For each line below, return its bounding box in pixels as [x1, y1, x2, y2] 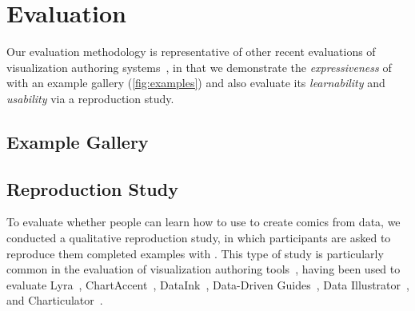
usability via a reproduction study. [6, 90, 174, 106]
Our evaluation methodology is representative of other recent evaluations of [6, 43, 376, 60]
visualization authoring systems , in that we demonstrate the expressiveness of [6, 58, 392, 75]
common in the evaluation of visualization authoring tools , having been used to [6, 261, 401, 277]
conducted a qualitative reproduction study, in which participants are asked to [6, 229, 391, 246]
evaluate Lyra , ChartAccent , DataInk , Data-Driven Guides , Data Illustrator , [6, 276, 409, 293]
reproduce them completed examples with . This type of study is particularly [6, 245, 384, 261]
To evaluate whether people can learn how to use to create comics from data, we [6, 213, 401, 230]
